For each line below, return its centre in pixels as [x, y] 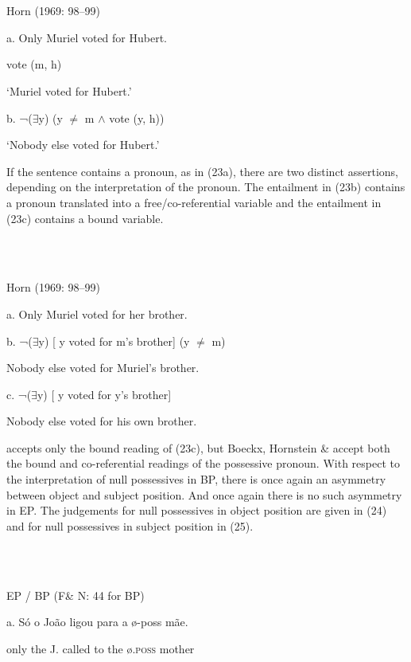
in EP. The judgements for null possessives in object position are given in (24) [197, 510]
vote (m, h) [34, 64]
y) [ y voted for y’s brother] [104, 394]
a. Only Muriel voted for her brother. [97, 313]
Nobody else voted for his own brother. [102, 421]
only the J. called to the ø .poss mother [101, 648]
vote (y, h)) [137, 118]
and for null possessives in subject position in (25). [130, 525]
